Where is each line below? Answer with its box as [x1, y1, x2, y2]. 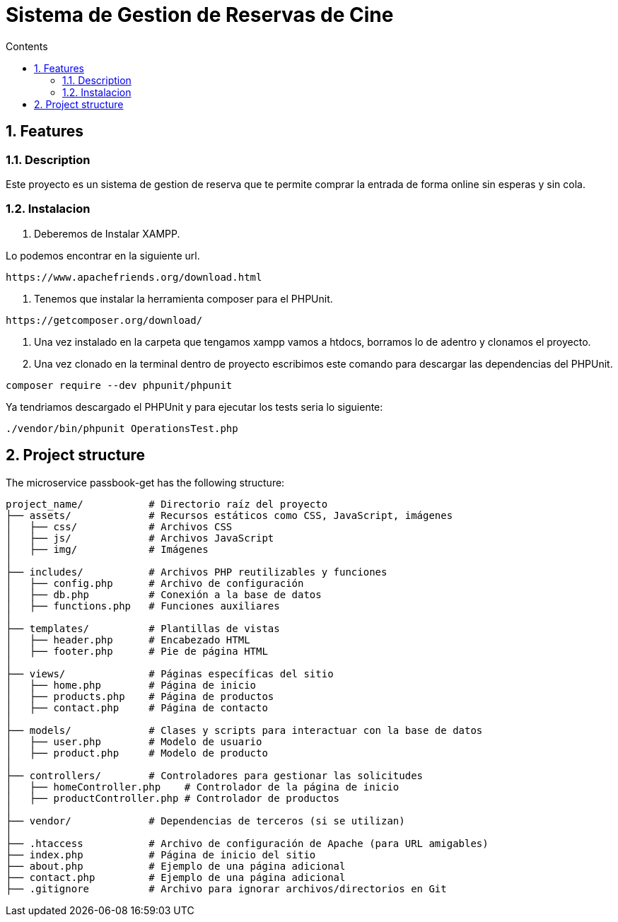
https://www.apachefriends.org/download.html [6, 271, 262, 283]
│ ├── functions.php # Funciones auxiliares [6, 600, 280, 612]
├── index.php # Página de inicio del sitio [6, 848, 316, 860]
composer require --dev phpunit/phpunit [6, 379, 233, 391]
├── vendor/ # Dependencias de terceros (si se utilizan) [6, 815, 405, 827]
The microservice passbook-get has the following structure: [6, 476, 285, 489]
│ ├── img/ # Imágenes [6, 543, 209, 555]
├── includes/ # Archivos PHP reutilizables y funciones [6, 566, 387, 578]
